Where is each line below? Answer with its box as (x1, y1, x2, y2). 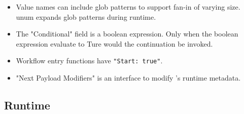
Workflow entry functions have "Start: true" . (16, 55, 163, 66)
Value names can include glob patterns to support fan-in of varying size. (16, 2, 240, 12)
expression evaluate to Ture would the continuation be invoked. (16, 38, 213, 49)
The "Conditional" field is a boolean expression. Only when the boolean (16, 28, 238, 39)
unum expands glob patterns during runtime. (16, 11, 156, 22)
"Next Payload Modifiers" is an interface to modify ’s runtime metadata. (16, 72, 241, 83)
